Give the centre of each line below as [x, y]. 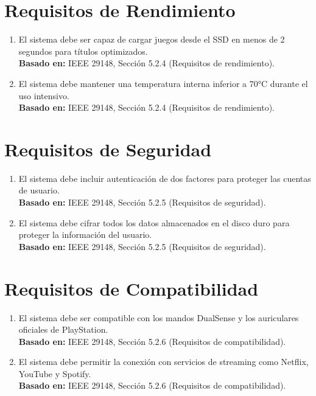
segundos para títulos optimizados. [83, 51]
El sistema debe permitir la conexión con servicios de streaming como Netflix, [163, 362]
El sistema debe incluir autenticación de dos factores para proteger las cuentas [165, 178]
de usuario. [39, 190]
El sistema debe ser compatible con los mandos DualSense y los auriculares [159, 317]
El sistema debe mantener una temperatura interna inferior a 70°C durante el [163, 83]
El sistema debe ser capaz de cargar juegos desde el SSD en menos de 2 [152, 39]
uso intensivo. [44, 95]
